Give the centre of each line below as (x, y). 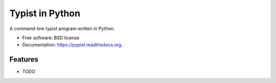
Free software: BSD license (51, 38)
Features (24, 59)
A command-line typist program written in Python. (62, 29)
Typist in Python (45, 13)
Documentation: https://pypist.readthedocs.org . (72, 45)
